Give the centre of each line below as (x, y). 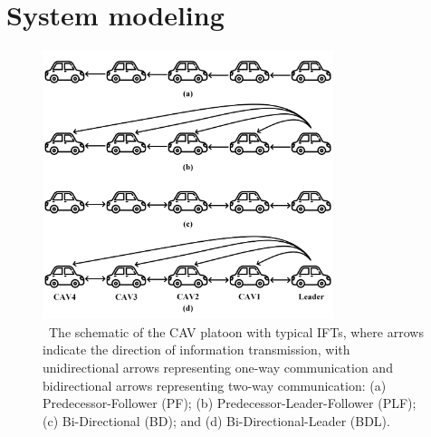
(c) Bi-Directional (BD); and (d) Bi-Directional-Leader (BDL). (216, 420)
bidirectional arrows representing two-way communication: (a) (215, 385)
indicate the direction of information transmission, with (196, 350)
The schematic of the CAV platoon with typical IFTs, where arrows (236, 331)
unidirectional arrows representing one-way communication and (218, 367)
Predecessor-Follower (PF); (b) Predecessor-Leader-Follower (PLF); (230, 403)
